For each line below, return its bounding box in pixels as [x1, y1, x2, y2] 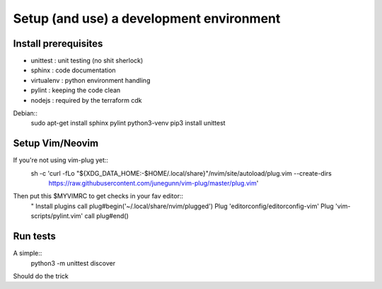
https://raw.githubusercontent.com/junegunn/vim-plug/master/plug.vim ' [48, 179, 259, 188]
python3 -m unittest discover [30, 259, 116, 267]
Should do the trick [13, 271, 69, 280]
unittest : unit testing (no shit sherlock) [30, 57, 144, 65]
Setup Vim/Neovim [13, 137, 99, 149]
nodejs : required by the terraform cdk [30, 96, 142, 104]
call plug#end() [84, 212, 129, 220]
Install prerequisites [13, 38, 103, 50]
